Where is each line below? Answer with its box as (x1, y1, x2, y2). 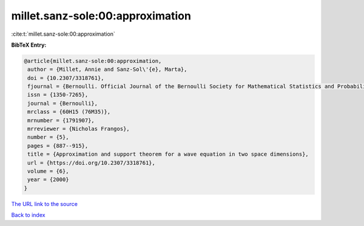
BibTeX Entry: (11, 41, 47, 48)
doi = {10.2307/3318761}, (27, 75, 104, 81)
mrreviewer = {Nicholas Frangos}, (27, 125, 130, 133)
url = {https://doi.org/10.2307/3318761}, (27, 159, 156, 166)
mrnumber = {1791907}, (27, 117, 95, 124)
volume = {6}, (27, 168, 69, 174)
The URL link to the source (11, 200, 78, 207)
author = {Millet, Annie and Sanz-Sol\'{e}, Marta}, (27, 66, 187, 73)
